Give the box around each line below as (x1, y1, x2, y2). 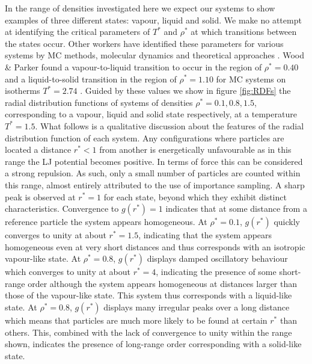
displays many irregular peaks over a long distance (103, 301, 290, 313)
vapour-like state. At (5, 252, 81, 265)
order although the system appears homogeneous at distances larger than (28, 277, 298, 289)
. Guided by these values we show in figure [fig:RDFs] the (80, 84, 291, 97)
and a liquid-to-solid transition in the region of (5, 72, 177, 85)
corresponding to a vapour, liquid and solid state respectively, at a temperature (5, 108, 297, 120)
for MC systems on (216, 72, 286, 85)
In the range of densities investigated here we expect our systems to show (5, 2, 275, 14)
